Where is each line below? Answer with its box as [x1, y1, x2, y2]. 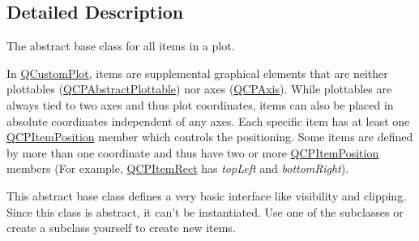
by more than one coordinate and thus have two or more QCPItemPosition [6, 144, 379, 161]
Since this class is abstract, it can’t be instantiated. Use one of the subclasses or [6, 203, 404, 220]
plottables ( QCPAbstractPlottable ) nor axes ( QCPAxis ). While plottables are [6, 80, 392, 97]
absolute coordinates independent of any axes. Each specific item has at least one [6, 112, 410, 129]
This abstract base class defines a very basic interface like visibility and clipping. [6, 187, 407, 204]
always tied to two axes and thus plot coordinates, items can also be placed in [6, 96, 394, 113]
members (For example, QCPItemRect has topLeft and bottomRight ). [6, 160, 349, 177]
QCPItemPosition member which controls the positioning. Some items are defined [6, 128, 413, 145]
